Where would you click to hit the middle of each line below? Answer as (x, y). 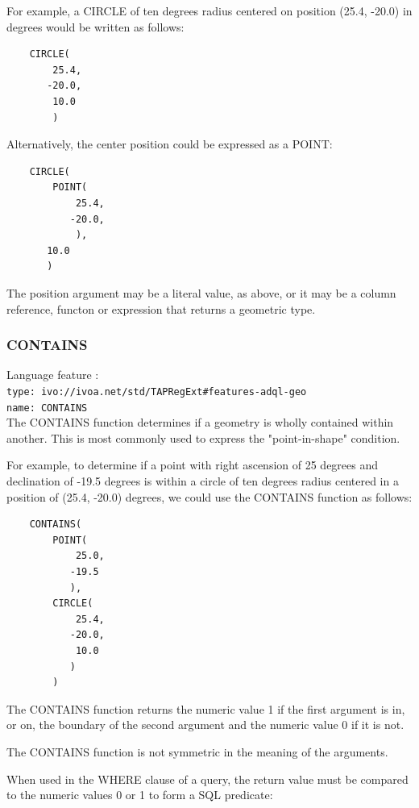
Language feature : (53, 375)
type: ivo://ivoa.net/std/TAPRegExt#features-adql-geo (157, 392)
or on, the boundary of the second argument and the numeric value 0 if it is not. (205, 725)
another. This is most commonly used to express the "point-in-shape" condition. (203, 437)
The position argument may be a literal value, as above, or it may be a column (201, 292)
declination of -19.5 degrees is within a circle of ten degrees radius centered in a (203, 481)
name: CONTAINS (47, 408)
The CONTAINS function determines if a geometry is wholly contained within (200, 422)
